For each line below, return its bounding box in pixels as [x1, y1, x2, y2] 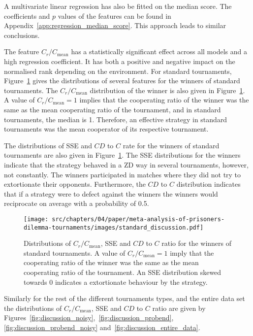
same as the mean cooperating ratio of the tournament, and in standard [4, 104, 221, 114]
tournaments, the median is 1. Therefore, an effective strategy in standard [4, 114, 227, 124]
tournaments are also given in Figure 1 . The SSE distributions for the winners [4, 150, 241, 160]
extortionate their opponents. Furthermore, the [4, 179, 146, 189]
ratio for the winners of [161, 238, 232, 248]
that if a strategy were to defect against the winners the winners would [4, 188, 218, 199]
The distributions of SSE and [4, 140, 92, 150]
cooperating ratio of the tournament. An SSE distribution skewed [24, 267, 221, 277]
